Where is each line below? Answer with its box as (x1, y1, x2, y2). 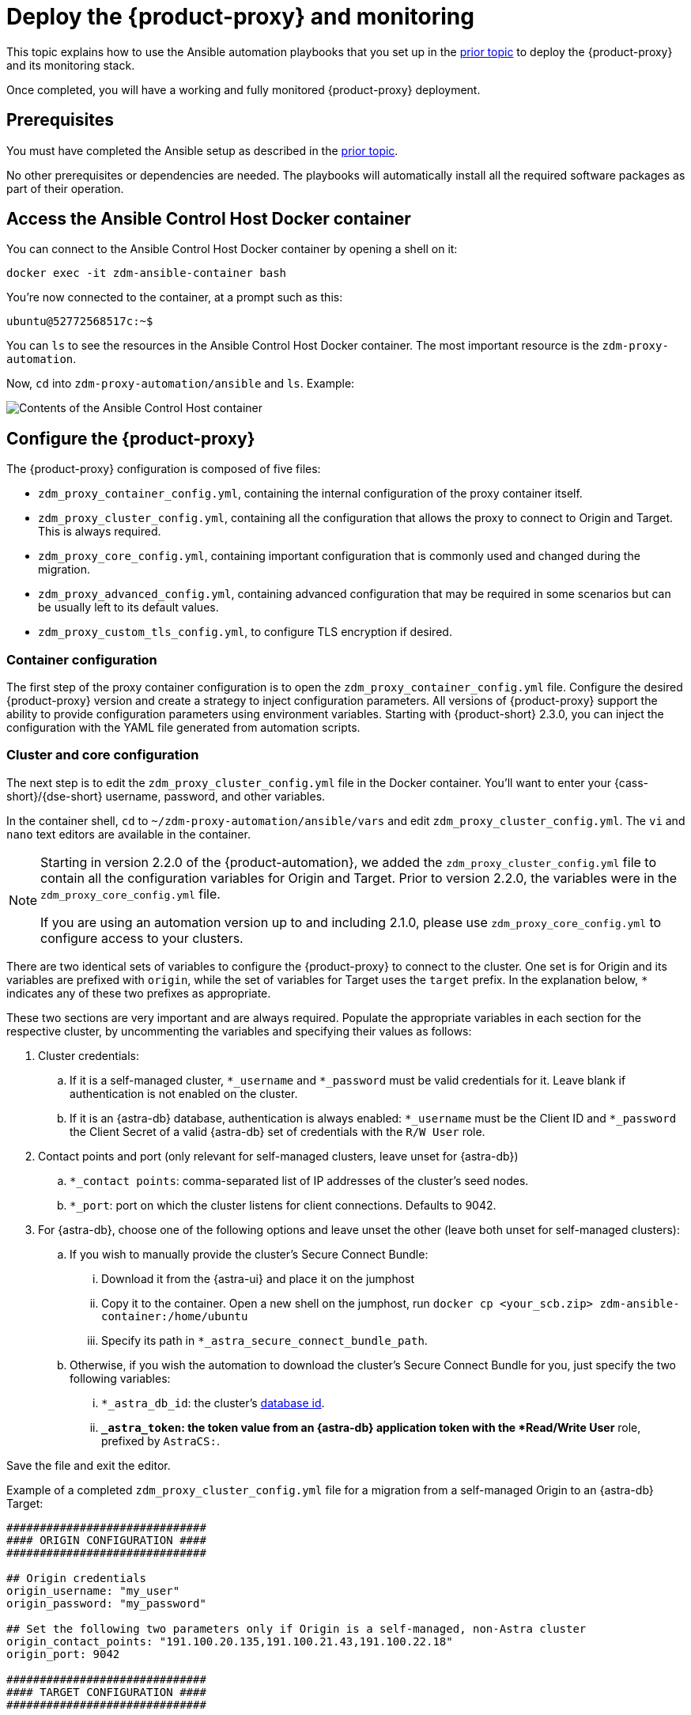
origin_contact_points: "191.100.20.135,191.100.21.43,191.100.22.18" (6, 1634, 453, 1648)
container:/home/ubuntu (101, 1309, 248, 1323)
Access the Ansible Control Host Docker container (6, 209, 411, 229)
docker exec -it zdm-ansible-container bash (6, 267, 287, 280)
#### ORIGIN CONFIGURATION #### (6, 1533, 206, 1547)
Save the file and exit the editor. (6, 1458, 171, 1472)
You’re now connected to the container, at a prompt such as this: (6, 290, 343, 305)
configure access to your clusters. (40, 929, 244, 946)
